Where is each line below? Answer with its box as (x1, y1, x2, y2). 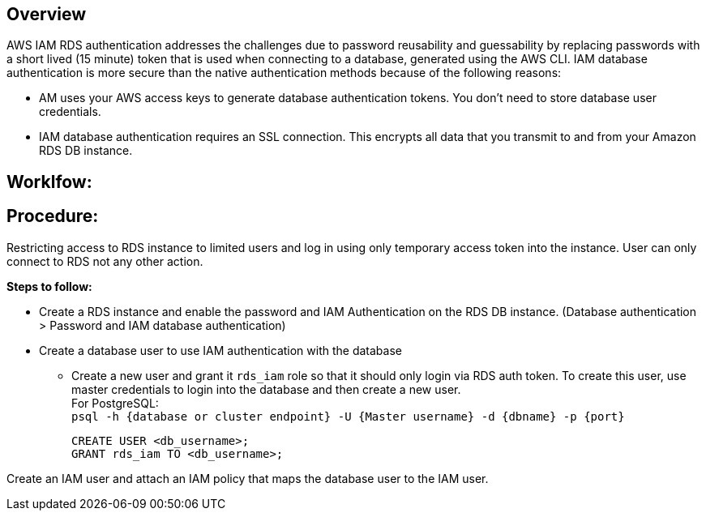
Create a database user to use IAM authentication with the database (39, 343, 402, 357)
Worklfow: (6, 171, 92, 192)
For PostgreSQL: (71, 395, 159, 410)
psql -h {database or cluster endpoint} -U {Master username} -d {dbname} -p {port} (71, 409, 625, 423)
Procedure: (6, 206, 99, 227)
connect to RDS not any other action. (6, 254, 203, 268)
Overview (6, 4, 87, 24)
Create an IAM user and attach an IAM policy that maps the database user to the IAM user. (6, 471, 489, 485)
